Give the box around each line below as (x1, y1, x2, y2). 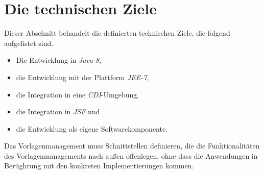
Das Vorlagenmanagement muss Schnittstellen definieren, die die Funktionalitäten (4, 140, 260, 151)
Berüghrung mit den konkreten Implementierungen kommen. (4, 160, 194, 171)
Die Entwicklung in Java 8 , (16, 55, 102, 65)
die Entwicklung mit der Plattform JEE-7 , (16, 71, 149, 82)
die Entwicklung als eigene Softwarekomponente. (16, 123, 168, 134)
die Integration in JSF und (16, 106, 100, 117)
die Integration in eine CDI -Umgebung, (16, 89, 139, 100)
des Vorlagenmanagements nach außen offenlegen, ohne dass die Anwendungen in (4, 150, 258, 161)
